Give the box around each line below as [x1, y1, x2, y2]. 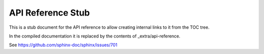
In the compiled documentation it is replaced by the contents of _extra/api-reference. [9, 33, 180, 39]
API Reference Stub [9, 7, 90, 18]
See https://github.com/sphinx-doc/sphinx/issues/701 [9, 42, 117, 48]
